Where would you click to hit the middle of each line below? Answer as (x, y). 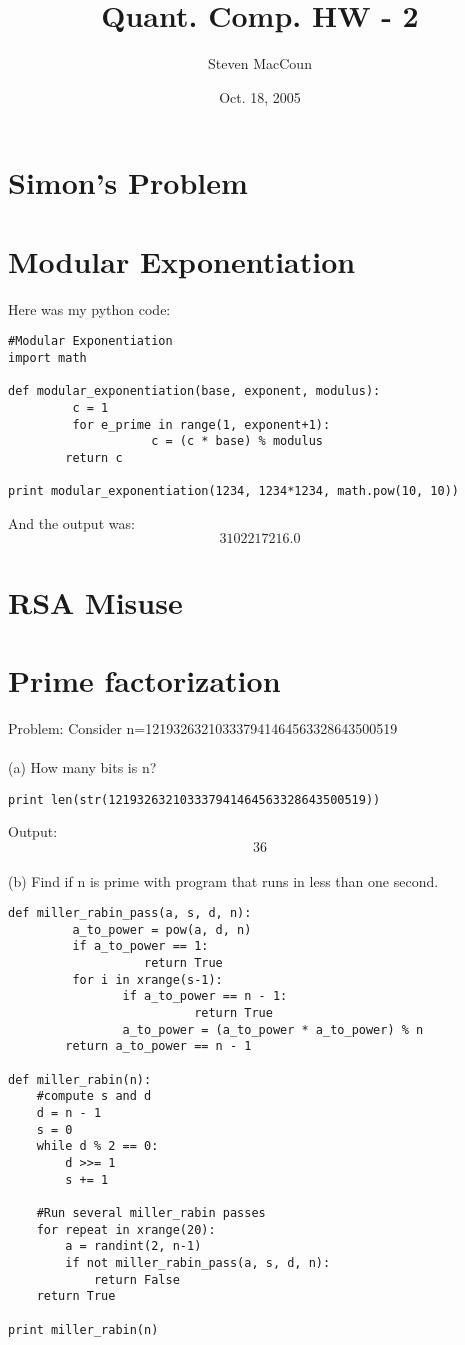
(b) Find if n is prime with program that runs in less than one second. (223, 880)
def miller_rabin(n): (80, 1079)
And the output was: (71, 522)
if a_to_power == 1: (140, 946)
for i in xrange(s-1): (147, 979)
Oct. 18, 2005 (260, 96)
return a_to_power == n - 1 (158, 1046)
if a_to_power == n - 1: (205, 996)
